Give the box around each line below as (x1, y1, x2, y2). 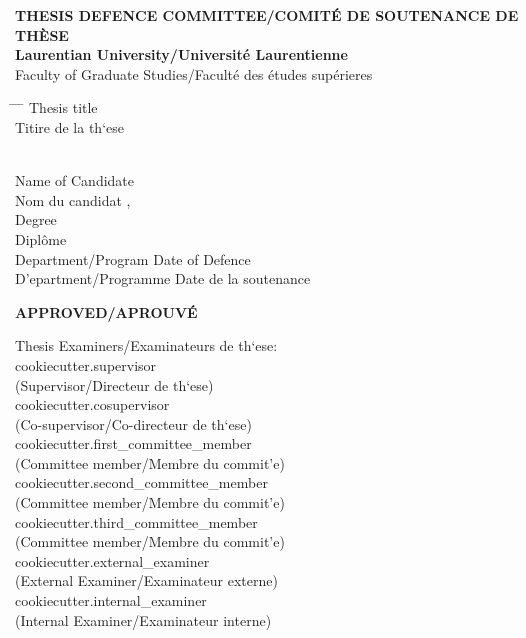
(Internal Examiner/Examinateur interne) (15, 609, 272, 630)
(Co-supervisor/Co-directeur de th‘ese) (15, 413, 252, 434)
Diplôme (15, 228, 67, 249)
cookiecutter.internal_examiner (15, 590, 207, 611)
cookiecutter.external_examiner (15, 550, 210, 571)
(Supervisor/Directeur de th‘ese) (15, 374, 214, 395)
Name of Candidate (15, 170, 134, 191)
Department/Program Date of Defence (15, 248, 251, 269)
